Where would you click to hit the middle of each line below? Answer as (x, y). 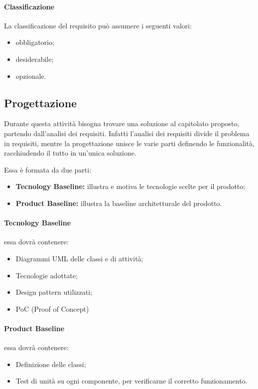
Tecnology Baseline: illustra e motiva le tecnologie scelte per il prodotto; (130, 186)
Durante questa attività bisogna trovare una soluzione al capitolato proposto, (122, 123)
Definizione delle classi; (51, 364)
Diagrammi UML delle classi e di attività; (79, 258)
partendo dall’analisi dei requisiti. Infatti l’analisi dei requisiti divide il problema (127, 133)
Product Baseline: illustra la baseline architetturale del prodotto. (119, 203)
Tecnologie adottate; (47, 275)
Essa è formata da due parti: (48, 169)
